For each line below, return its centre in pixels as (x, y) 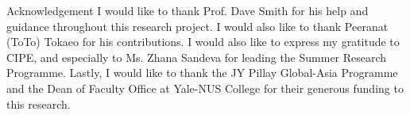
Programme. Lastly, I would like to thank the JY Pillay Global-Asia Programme (202, 73)
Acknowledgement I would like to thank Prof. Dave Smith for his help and (188, 10)
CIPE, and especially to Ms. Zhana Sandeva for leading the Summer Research (197, 57)
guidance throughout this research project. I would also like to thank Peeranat (197, 26)
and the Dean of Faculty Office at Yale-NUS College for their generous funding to (205, 88)
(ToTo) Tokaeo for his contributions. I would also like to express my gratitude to (203, 42)
